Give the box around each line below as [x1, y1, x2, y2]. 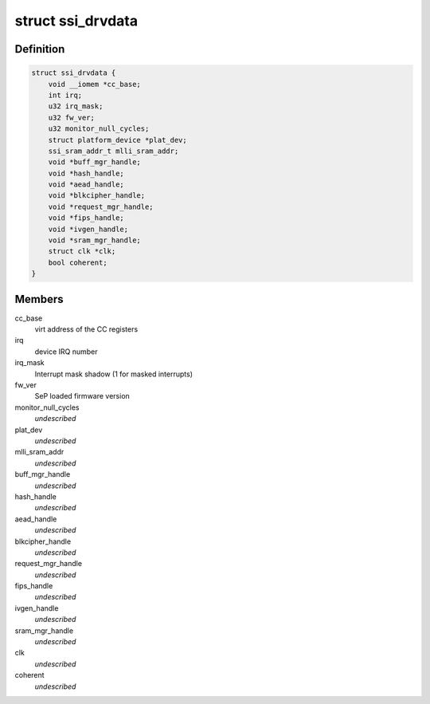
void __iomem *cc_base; [48, 80, 141, 88]
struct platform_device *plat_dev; [48, 136, 187, 144]
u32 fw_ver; [48, 112, 96, 122]
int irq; [48, 90, 83, 100]
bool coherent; [48, 258, 107, 267]
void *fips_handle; [48, 214, 125, 222]
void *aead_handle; [48, 180, 125, 189]
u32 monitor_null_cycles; [48, 124, 150, 133]
